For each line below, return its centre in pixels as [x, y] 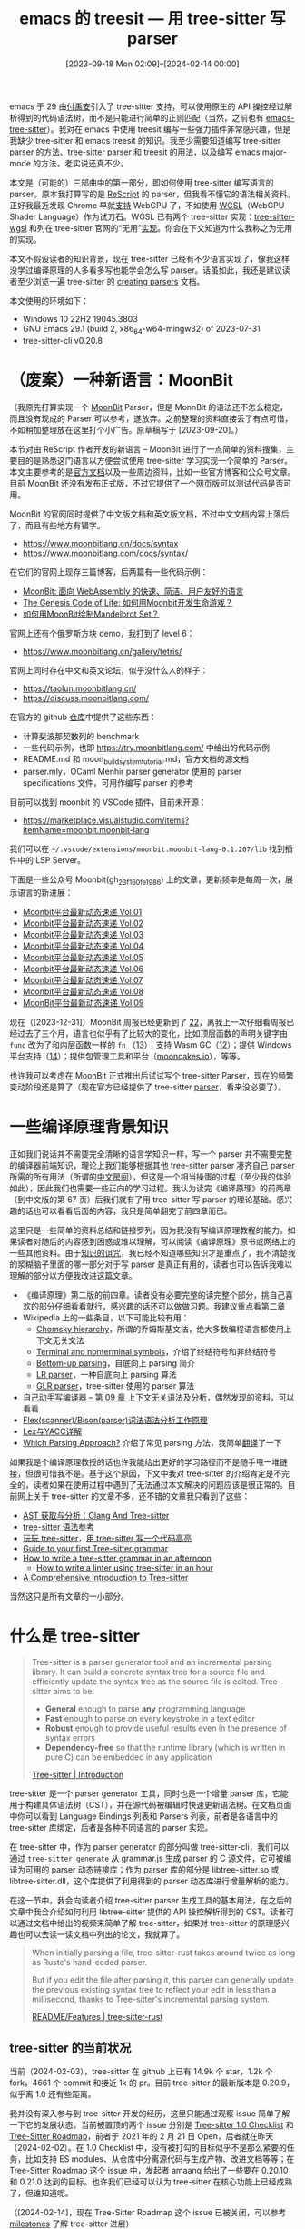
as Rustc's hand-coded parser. [89, 1963]
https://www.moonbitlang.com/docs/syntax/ [105, 553]
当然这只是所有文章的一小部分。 [69, 1596]
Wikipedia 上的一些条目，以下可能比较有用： [106, 1318]
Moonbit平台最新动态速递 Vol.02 [83, 923]
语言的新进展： [45, 893]
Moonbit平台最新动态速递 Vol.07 [83, 980]
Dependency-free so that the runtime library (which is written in [165, 1748]
